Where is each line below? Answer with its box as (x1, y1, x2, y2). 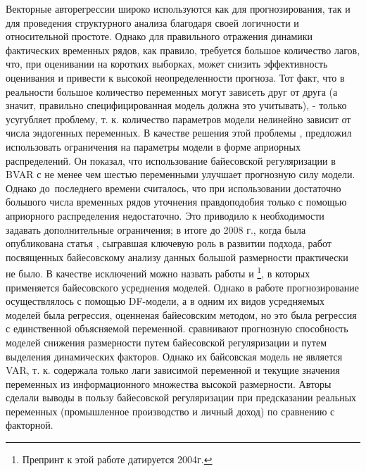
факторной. (6, 417, 53, 432)
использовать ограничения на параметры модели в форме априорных (6, 139, 301, 153)
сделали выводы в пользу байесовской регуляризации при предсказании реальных (6, 390, 357, 405)
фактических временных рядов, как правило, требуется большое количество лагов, (6, 42, 360, 57)
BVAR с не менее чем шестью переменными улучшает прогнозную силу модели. (6, 167, 355, 182)
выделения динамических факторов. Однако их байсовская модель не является (6, 348, 343, 363)
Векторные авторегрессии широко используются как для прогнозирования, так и (6, 1, 351, 15)
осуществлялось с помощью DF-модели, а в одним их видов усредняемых (6, 294, 324, 308)
